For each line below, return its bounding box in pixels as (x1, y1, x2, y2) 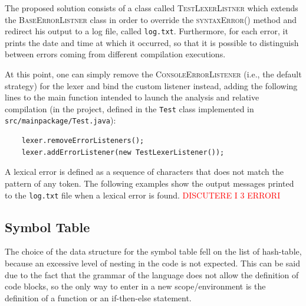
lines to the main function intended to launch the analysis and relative (5, 91, 259, 103)
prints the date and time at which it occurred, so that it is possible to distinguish (5, 36, 299, 48)
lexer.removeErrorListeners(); (21, 136, 144, 145)
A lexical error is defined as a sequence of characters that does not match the (5, 165, 284, 178)
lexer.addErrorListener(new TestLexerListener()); (21, 148, 225, 157)
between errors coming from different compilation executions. (5, 48, 226, 60)
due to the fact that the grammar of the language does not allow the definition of (5, 268, 299, 281)
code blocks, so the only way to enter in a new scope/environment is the (5, 280, 266, 292)
